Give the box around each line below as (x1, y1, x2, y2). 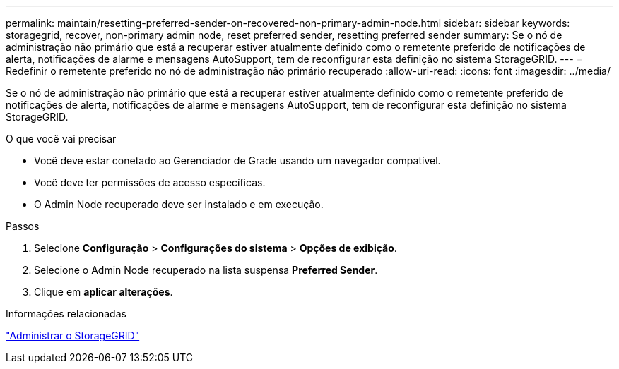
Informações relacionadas (6, 308, 126, 320)
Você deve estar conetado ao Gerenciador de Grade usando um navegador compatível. (34, 155, 441, 167)
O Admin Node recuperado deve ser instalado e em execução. (34, 198, 324, 210)
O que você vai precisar (6, 133, 117, 145)
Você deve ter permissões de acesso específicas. (34, 176, 266, 188)
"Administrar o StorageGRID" (6, 329, 140, 341)
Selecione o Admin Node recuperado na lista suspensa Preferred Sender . (34, 264, 378, 276)
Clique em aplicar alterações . (34, 286, 173, 298)
